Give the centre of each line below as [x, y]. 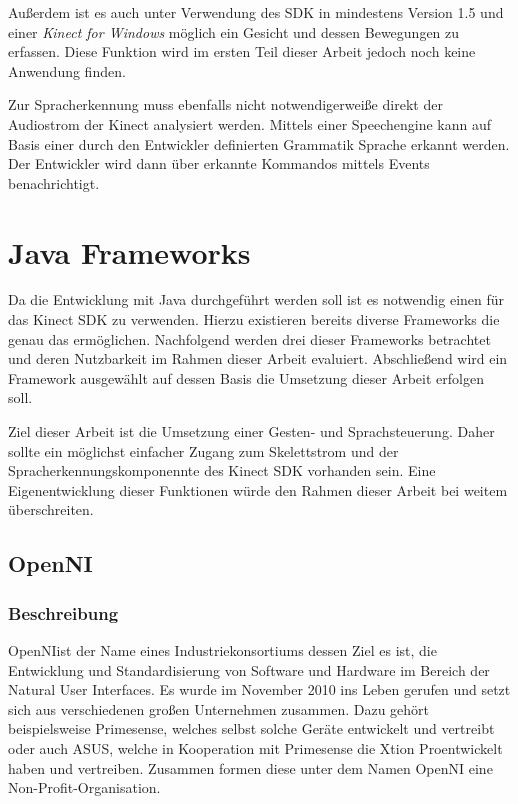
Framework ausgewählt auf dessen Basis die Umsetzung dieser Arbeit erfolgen [246, 377]
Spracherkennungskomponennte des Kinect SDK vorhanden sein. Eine [222, 470]
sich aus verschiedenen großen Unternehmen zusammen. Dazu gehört [219, 708]
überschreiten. [51, 509]
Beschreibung [63, 612]
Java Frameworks [129, 251]
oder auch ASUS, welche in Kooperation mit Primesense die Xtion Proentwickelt [255, 747]
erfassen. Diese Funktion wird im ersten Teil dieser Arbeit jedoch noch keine [242, 51]
